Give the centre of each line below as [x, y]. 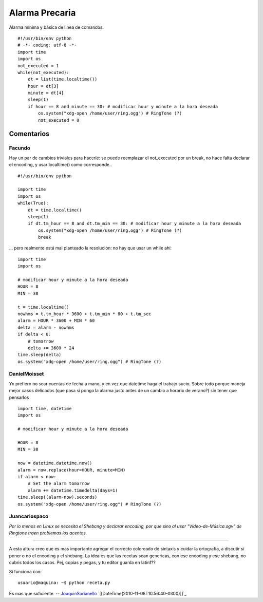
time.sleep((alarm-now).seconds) [57, 497]
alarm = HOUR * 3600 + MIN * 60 [56, 321]
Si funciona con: [25, 571]
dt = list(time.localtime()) [62, 79]
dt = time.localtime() [55, 210]
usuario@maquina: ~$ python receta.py [64, 583]
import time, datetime [45, 409]
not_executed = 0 [59, 120]
